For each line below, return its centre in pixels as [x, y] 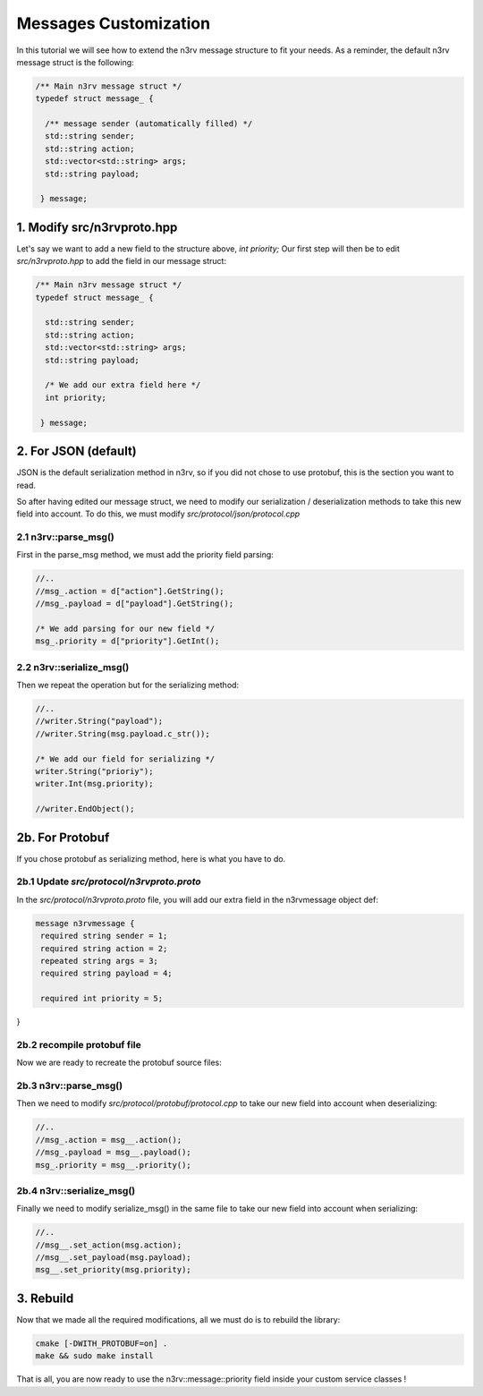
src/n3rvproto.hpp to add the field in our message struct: [122, 261]
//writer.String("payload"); [99, 721]
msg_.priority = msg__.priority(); [113, 1165]
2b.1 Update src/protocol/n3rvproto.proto [109, 881]
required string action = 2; [104, 948]
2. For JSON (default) [77, 451]
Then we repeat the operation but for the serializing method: [128, 685]
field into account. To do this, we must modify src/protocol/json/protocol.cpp [158, 514]
